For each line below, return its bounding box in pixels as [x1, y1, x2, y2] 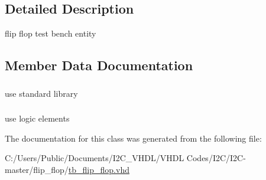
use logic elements [5, 112, 70, 125]
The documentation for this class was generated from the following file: [5, 132, 262, 144]
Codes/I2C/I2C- [186, 152, 246, 164]
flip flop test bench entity [5, 27, 96, 40]
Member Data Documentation [5, 56, 193, 74]
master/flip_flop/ [5, 163, 69, 175]
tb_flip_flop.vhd [68, 163, 129, 175]
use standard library [5, 87, 78, 99]
